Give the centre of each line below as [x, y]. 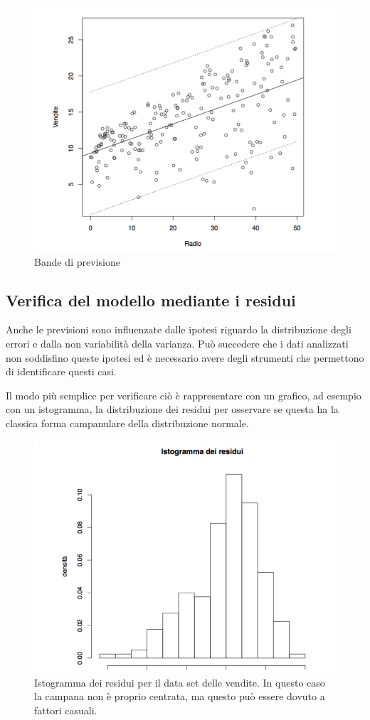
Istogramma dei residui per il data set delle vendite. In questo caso [180, 682]
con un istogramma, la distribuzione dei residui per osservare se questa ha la [172, 409]
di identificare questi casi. [61, 371]
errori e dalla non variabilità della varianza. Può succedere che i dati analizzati [177, 344]
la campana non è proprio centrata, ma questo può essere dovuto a [180, 696]
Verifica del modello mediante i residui [151, 300]
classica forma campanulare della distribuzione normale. [127, 423]
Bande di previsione [77, 261]
